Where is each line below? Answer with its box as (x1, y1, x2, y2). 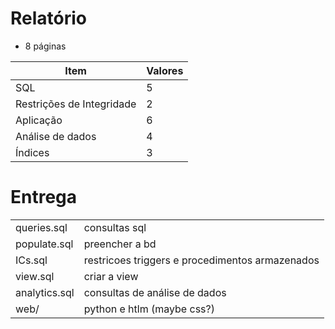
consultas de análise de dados (83, 285, 227, 299)
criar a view (83, 269, 139, 283)
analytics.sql (15, 285, 75, 299)
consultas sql (83, 220, 147, 234)
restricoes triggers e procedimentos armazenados (83, 253, 320, 267)
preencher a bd (83, 237, 157, 251)
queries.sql (15, 220, 68, 234)
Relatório (10, 7, 88, 30)
